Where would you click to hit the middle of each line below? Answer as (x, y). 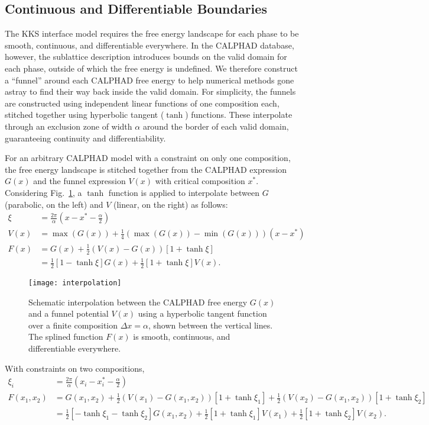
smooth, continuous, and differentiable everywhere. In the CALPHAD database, (149, 45)
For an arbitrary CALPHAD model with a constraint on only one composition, (148, 158)
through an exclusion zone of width (69, 126)
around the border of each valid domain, (216, 126)
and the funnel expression (79, 181)
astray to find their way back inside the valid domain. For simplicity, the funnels (150, 91)
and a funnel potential (69, 313)
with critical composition (200, 181)
